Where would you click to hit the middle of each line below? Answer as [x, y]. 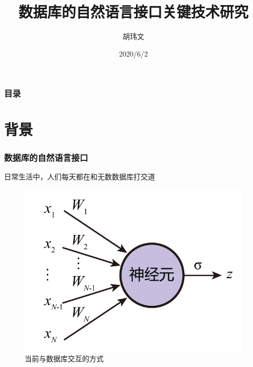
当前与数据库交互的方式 [64, 359]
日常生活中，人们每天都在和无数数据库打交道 [80, 176]
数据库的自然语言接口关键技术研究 [133, 12]
